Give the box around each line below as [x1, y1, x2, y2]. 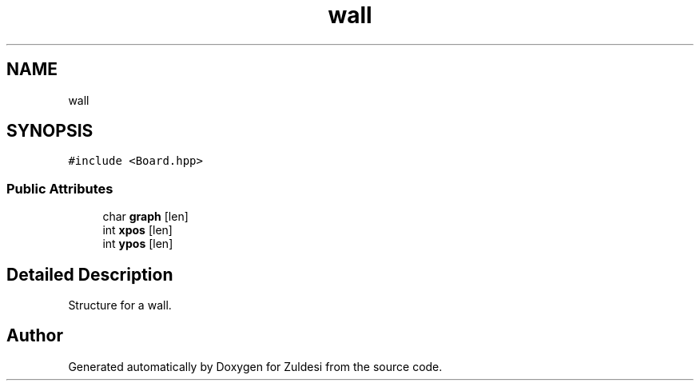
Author [6, 325, 63, 346]
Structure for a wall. [68, 298, 172, 313]
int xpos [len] [102, 223, 173, 237]
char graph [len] [102, 209, 189, 224]
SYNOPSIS [6, 121, 93, 142]
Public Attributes [6, 180, 113, 197]
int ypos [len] [102, 237, 173, 251]
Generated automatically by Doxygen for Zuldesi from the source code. [68, 359, 443, 373]
